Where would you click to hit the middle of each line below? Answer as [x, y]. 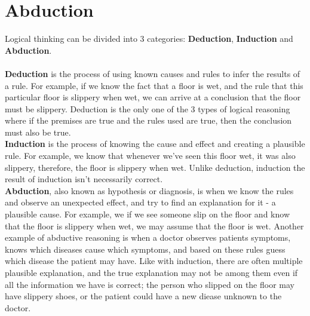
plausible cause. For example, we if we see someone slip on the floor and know [147, 214]
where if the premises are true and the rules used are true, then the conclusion [148, 120]
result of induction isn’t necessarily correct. [84, 179]
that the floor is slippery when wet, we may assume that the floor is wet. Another [154, 226]
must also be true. [38, 132]
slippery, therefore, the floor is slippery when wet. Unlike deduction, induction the [155, 167]
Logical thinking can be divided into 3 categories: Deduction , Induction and [149, 39]
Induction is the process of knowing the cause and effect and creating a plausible [155, 144]
